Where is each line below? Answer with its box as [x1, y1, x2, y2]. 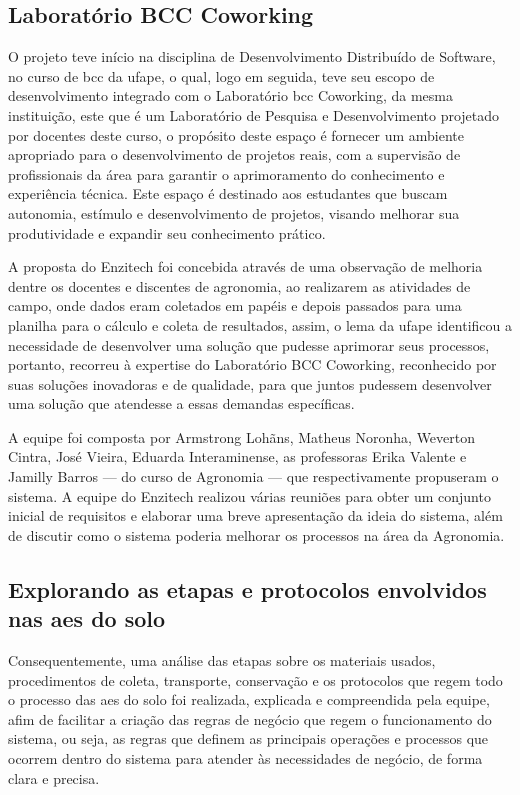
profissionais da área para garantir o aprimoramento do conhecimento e [8, 163, 445, 184]
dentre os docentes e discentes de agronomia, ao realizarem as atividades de [8, 275, 471, 296]
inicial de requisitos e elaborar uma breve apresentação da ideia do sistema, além [8, 505, 503, 526]
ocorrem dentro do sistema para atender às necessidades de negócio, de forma [8, 748, 483, 769]
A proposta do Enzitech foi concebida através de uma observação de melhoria [8, 256, 483, 277]
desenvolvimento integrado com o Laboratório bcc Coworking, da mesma [8, 85, 453, 106]
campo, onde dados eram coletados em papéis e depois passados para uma [8, 295, 462, 316]
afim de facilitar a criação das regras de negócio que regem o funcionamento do [8, 708, 492, 729]
